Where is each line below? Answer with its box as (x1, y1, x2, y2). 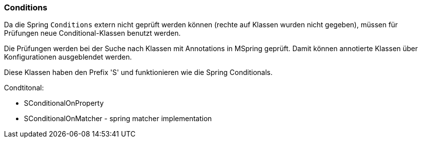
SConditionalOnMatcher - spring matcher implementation (24, 114, 212, 123)
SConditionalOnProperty (24, 99, 104, 108)
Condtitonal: (4, 83, 44, 92)
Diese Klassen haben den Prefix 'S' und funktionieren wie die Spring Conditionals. (4, 68, 273, 77)
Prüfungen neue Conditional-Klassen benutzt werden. (4, 29, 181, 38)
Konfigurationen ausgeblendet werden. (4, 53, 132, 62)
